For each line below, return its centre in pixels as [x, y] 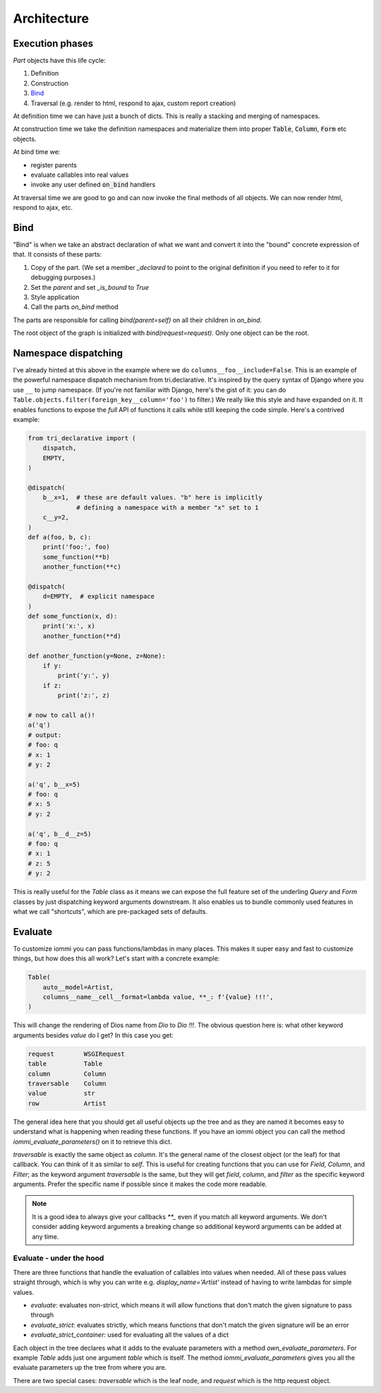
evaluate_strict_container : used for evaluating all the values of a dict [130, 1335]
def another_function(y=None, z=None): [97, 656]
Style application [55, 297]
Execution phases [53, 43]
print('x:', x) [69, 626]
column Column [67, 1074]
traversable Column [67, 1083]
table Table [65, 1064]
